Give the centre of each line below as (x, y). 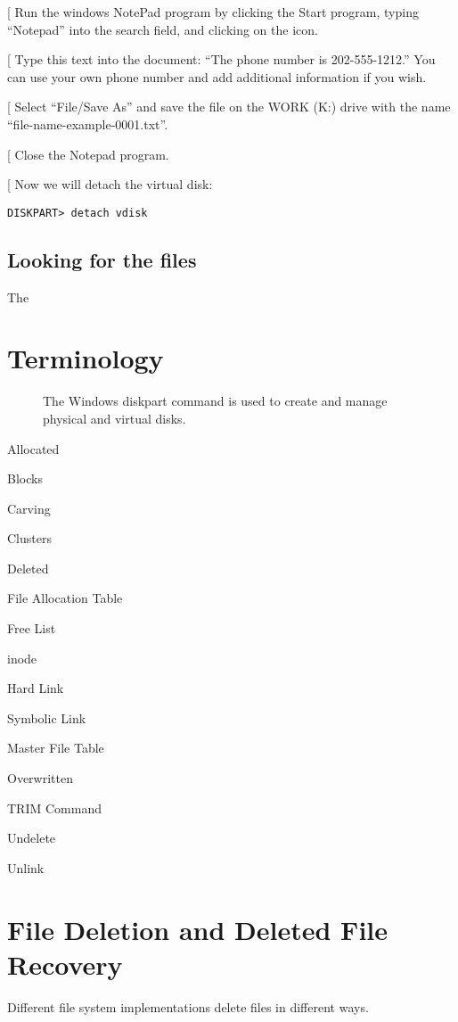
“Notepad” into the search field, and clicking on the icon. (163, 29)
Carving (29, 508)
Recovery (65, 964)
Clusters (29, 538)
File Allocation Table (65, 598)
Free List (32, 628)
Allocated (33, 448)
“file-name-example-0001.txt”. (88, 124)
